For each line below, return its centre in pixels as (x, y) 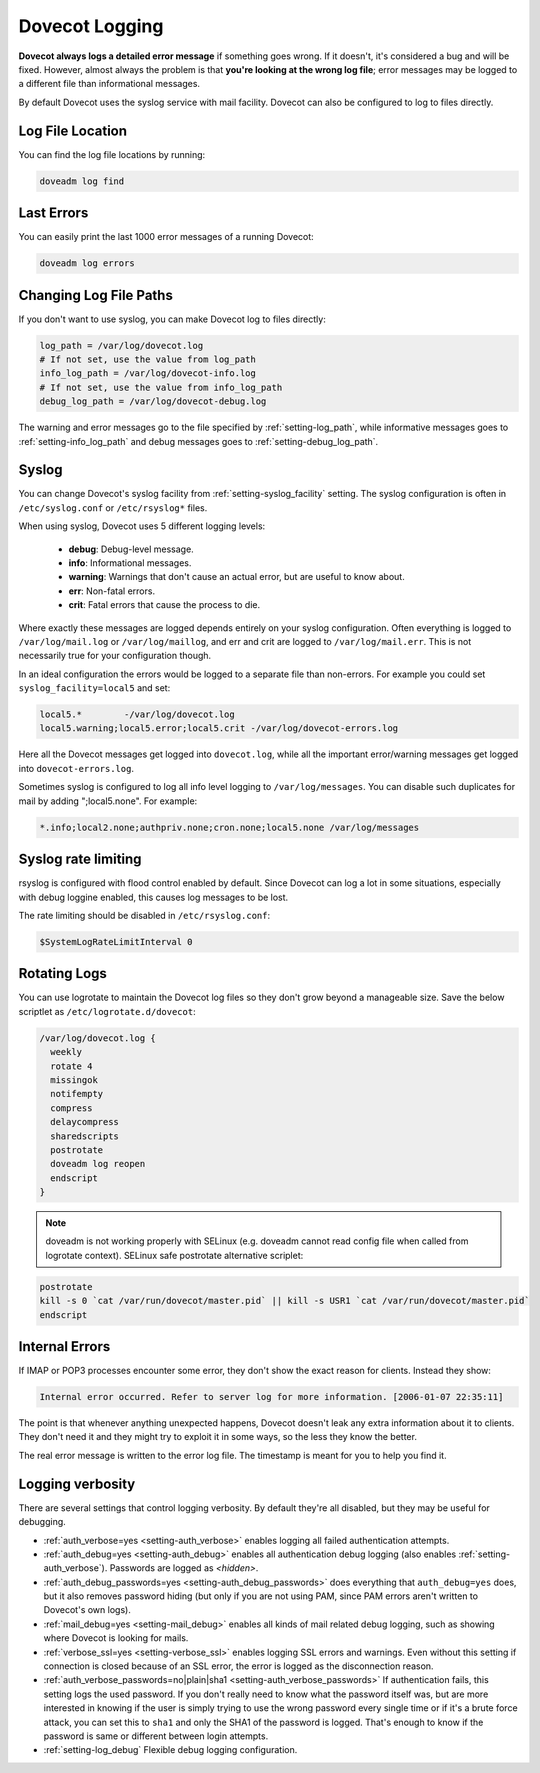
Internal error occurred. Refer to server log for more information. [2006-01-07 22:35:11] (271, 1397)
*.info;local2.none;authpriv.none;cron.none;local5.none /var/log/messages (229, 827)
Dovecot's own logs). (87, 1610)
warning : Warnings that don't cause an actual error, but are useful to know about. (236, 577)
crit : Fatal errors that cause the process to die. (164, 605)
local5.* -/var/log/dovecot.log (137, 714)
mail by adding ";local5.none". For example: (108, 801)
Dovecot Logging (91, 26)
